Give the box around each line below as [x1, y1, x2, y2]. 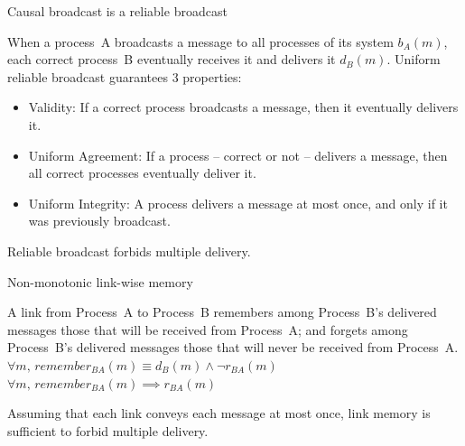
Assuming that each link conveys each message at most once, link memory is [7, 404, 431, 423]
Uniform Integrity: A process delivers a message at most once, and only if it [28, 193, 448, 212]
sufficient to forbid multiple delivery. [7, 421, 209, 440]
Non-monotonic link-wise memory [7, 272, 193, 291]
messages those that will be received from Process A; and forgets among [7, 320, 408, 339]
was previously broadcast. [28, 211, 171, 230]
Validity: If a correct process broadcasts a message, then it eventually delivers [28, 98, 459, 116]
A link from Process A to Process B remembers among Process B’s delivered [7, 302, 437, 321]
